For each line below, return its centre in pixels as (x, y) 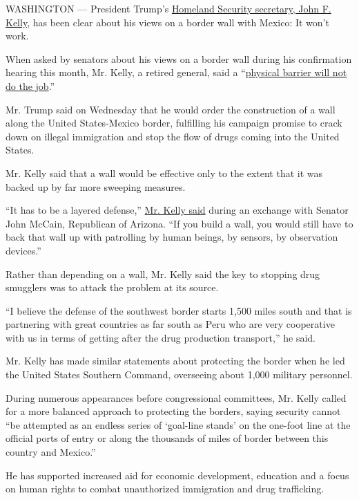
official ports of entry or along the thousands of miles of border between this (167, 438)
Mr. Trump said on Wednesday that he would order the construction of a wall (171, 109)
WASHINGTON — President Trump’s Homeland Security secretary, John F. (168, 8)
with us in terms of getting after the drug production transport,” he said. (161, 337)
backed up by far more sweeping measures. (96, 186)
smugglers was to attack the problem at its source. (112, 287)
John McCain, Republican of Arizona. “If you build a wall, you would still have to (179, 223)
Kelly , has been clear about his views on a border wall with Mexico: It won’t (167, 22)
